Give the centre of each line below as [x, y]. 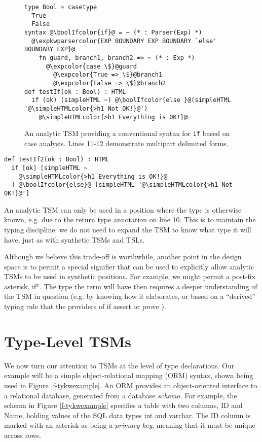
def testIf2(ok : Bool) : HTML [57, 160]
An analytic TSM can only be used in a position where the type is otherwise [123, 209]
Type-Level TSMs [68, 341]
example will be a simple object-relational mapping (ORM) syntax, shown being [129, 375]
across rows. [23, 435]
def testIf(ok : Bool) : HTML [75, 92]
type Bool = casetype [61, 7]
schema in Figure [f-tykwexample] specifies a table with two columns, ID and [123, 405]
